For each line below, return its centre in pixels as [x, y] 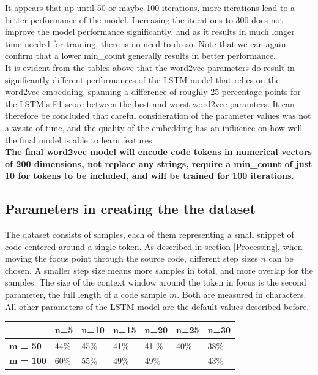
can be [281, 258]
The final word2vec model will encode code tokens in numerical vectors [158, 152]
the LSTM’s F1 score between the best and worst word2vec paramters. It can [150, 103]
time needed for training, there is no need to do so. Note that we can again [146, 43]
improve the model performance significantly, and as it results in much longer [150, 32]
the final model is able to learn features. [80, 139]
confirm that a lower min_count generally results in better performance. [140, 55]
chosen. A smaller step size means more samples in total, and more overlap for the [159, 270]
